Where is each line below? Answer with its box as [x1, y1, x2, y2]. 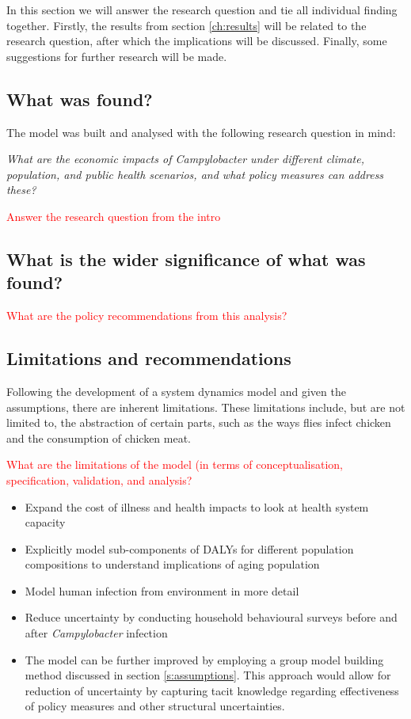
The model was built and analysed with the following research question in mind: [6, 124, 396, 140]
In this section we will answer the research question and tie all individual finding [6, 2, 398, 17]
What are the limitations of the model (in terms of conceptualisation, [6, 456, 343, 473]
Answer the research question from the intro [6, 207, 221, 224]
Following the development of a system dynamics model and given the [6, 382, 346, 399]
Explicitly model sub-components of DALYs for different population [25, 540, 354, 557]
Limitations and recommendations [6, 346, 291, 371]
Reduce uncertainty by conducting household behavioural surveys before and [25, 609, 398, 626]
